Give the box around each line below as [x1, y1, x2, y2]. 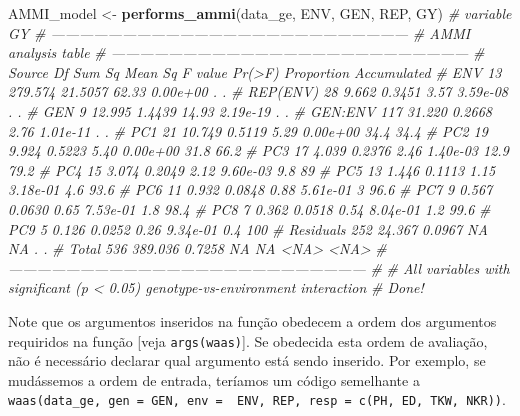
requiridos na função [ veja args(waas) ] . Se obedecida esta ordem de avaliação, [8, 330, 488, 351]
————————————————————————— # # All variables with [8, 257, 510, 278]
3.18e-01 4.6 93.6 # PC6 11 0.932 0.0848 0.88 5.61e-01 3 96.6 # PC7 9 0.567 [8, 179, 493, 200]
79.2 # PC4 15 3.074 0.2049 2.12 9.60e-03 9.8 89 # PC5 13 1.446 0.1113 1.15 [8, 159, 496, 180]
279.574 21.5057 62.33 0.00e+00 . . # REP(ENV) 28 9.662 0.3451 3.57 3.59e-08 [8, 81, 508, 102]
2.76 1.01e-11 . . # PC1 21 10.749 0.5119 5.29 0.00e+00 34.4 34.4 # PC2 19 [8, 120, 488, 141]
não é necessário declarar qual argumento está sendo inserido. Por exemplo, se [8, 350, 486, 371]
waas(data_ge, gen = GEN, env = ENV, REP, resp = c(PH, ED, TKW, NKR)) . [8, 389, 506, 410]
